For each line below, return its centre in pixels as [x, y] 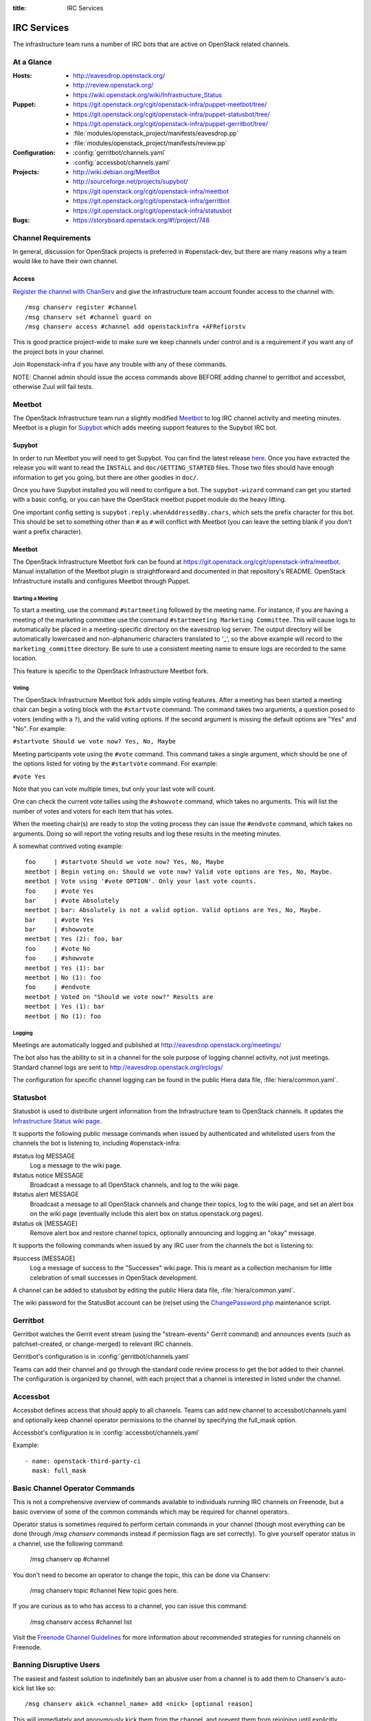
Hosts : [22, 76]
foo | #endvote [58, 987]
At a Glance [32, 62]
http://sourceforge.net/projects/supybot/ [131, 182]
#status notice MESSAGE [48, 1175]
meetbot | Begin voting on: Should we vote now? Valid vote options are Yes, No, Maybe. [179, 872]
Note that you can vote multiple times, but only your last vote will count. [114, 789]
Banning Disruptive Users [56, 1665]
